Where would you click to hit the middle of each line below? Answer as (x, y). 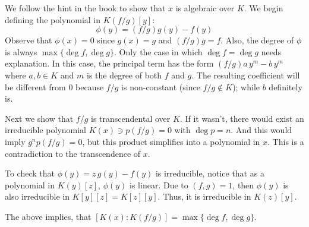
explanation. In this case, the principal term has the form (109, 63)
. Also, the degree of (257, 40)
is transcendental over (131, 118)
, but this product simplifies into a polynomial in (171, 141)
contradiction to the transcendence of (73, 153)
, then (243, 185)
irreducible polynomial (46, 130)
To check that (30, 173)
